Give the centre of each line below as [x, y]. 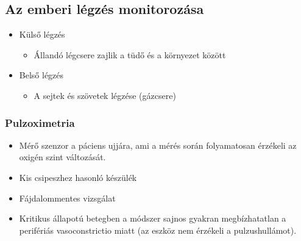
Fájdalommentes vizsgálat [67, 198]
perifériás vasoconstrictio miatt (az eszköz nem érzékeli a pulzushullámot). [158, 230]
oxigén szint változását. [62, 157]
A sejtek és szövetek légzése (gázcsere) [105, 95]
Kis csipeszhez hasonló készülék [78, 177]
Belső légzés [41, 75]
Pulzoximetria [40, 122]
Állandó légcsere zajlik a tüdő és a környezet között [130, 54]
